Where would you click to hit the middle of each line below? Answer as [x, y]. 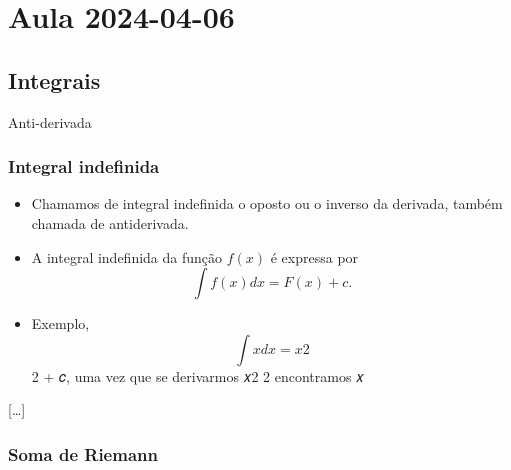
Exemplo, [60, 323]
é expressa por [314, 256]
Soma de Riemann [83, 453]
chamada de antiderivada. [110, 222]
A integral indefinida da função [127, 256]
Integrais [54, 79]
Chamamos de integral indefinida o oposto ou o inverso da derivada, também [267, 203]
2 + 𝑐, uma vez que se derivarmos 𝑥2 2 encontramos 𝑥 [197, 375]
